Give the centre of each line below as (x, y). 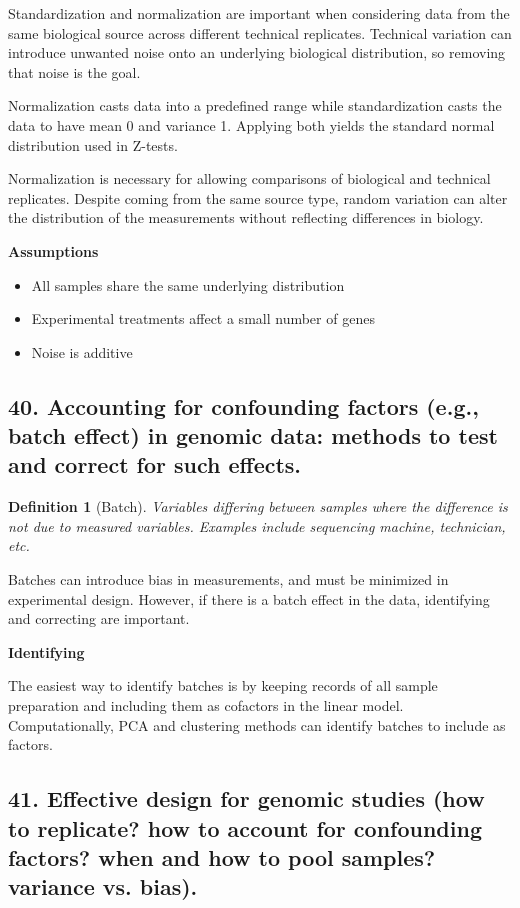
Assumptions (53, 250)
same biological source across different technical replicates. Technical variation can (260, 32)
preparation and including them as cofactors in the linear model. (206, 705)
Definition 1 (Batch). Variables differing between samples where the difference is (258, 506)
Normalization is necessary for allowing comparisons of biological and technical (249, 178)
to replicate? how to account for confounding (245, 827)
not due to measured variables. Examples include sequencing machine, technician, (257, 525)
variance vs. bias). (103, 886)
